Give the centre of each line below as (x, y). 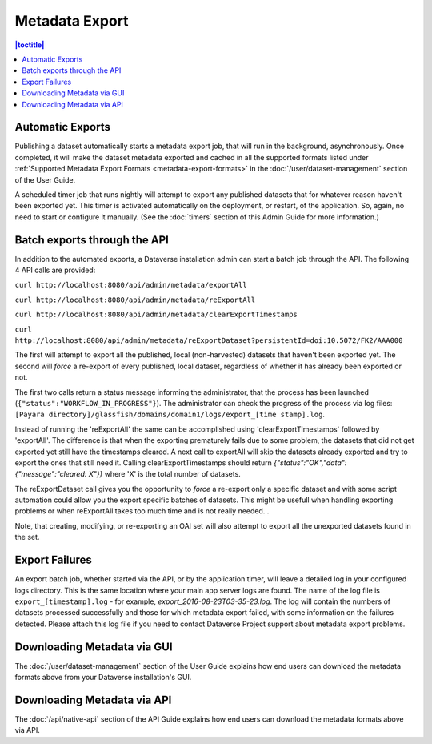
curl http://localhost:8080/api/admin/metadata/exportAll (131, 285)
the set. (27, 537)
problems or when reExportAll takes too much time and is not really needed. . (142, 511)
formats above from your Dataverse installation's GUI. (103, 678)
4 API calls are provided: (55, 270)
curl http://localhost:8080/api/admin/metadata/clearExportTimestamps (156, 315)
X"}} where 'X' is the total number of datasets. (165, 474)
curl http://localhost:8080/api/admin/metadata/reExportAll (135, 300)
